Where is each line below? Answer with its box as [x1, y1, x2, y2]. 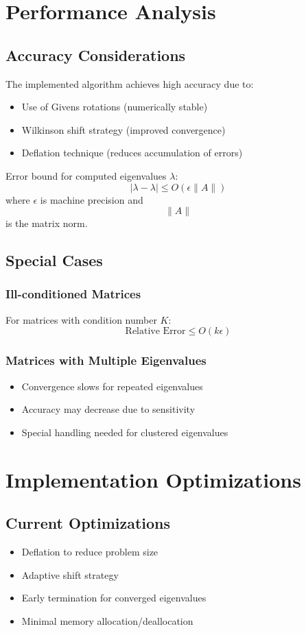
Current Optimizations [5, 512, 171, 534]
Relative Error [125, 326, 186, 337]
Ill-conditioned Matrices [5, 285, 141, 302]
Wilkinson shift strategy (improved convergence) [21, 122, 226, 136]
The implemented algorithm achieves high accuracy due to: [5, 76, 254, 91]
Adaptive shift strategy [21, 567, 119, 582]
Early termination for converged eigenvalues [21, 590, 207, 605]
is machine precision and [40, 192, 143, 206]
